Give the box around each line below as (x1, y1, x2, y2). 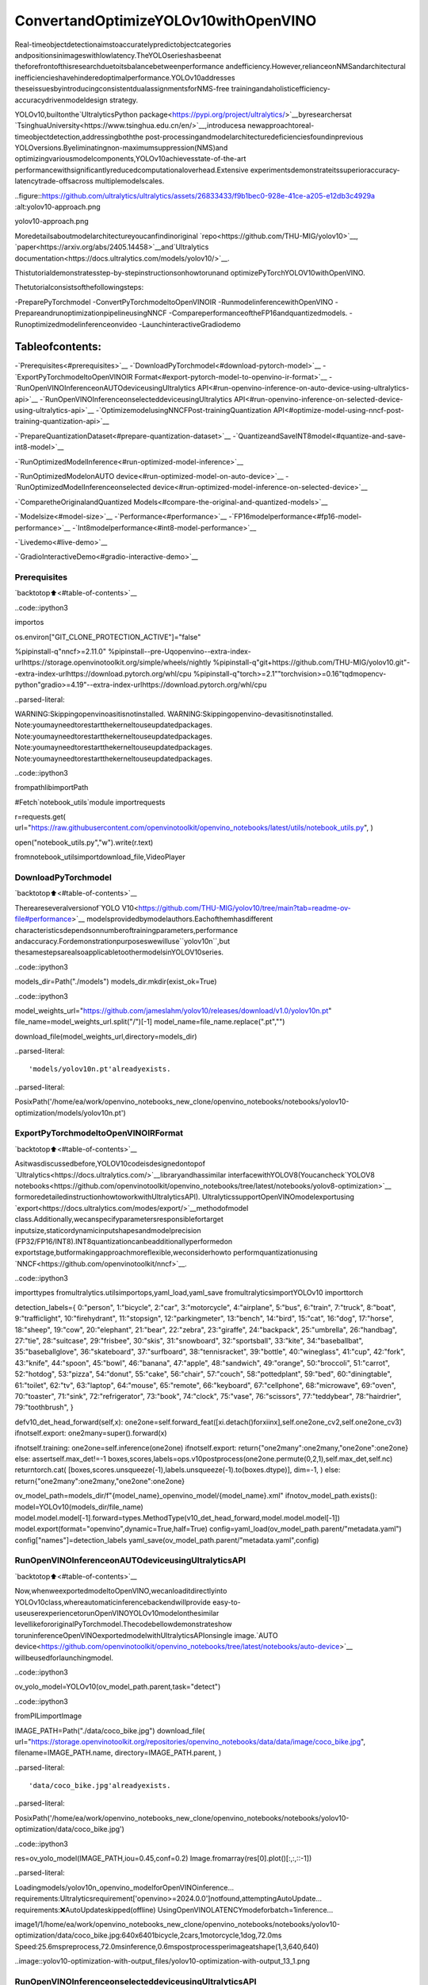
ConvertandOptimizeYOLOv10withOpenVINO (14, 12, 317, 29)
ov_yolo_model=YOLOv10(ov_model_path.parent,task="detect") (14, 1682, 221, 1691)
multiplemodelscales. (95, 176, 165, 186)
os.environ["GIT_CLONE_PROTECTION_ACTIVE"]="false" (14, 632, 201, 642)
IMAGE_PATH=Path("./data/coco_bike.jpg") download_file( (14, 1725, 205, 1735)
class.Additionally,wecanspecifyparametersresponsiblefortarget (14, 1215, 224, 1224)
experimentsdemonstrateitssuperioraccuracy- (250, 165, 400, 175)
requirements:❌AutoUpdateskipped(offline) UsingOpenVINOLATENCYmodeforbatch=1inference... (14, 1905, 334, 1914)
